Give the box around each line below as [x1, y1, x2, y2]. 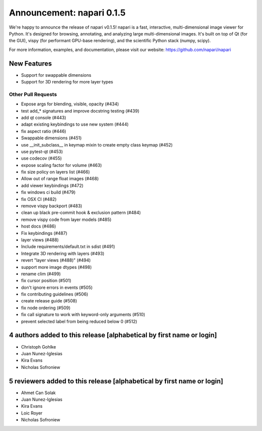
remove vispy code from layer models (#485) [21, 216, 112, 222]
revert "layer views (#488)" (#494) [21, 257, 91, 263]
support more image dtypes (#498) [21, 264, 92, 270]
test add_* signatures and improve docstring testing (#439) [21, 108, 140, 114]
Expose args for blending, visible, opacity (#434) [21, 101, 119, 107]
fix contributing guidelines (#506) [21, 291, 88, 297]
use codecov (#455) [21, 155, 62, 161]
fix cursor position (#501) [21, 278, 71, 283]
